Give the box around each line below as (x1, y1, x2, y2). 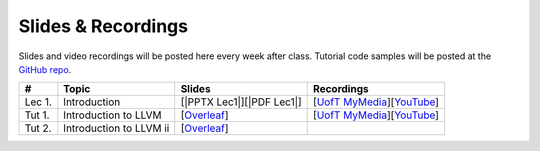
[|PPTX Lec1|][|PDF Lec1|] (180, 95, 302, 109)
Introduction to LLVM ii (63, 121, 170, 135)
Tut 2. (24, 121, 52, 135)
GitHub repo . (18, 63, 72, 75)
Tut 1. (24, 108, 50, 122)
